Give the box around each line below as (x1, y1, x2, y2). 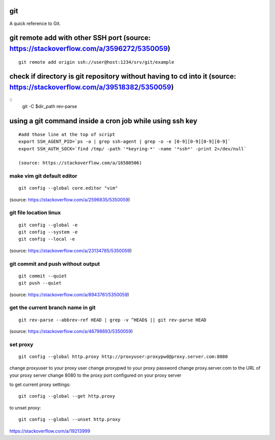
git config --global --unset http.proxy (18, 417, 121, 423)
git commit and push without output (9, 260, 100, 267)
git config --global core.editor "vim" (18, 185, 118, 191)
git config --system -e (18, 229, 78, 235)
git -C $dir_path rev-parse (22, 103, 77, 110)
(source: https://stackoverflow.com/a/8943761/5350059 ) (9, 291, 129, 298)
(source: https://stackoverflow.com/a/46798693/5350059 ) (9, 328, 133, 334)
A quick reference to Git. (9, 20, 61, 27)
